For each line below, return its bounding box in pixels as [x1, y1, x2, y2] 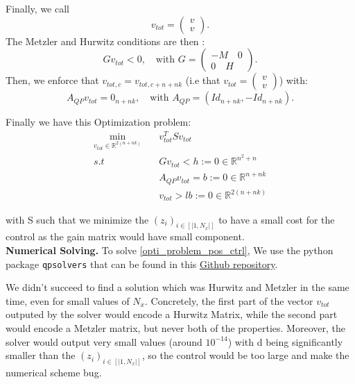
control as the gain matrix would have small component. [6, 229, 245, 244]
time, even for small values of [6, 293, 130, 308]
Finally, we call [6, 1, 69, 15]
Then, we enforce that [6, 73, 99, 87]
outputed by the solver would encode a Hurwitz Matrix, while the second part [6, 307, 338, 322]
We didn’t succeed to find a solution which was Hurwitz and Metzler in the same [6, 280, 349, 294]
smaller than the [6, 348, 76, 362]
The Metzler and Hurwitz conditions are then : [6, 33, 205, 48]
